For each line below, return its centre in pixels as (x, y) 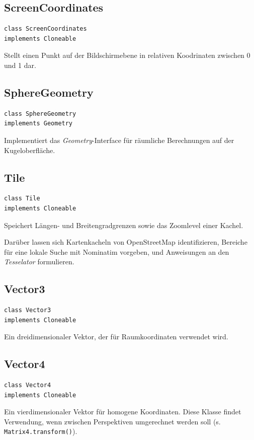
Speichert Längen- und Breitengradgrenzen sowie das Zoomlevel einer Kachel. (124, 225)
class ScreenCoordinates (46, 29)
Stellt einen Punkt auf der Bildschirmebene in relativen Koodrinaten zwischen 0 (127, 55)
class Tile (22, 199)
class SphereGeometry (40, 114)
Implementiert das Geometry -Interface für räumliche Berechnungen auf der (119, 140)
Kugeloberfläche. (30, 150)
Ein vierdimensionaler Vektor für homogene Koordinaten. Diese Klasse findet (123, 412)
